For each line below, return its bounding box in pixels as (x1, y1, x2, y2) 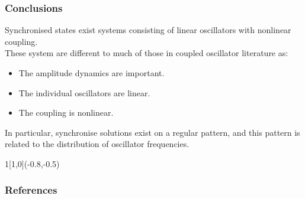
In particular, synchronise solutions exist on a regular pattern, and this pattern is (5, 126, 300, 138)
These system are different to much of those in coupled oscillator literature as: (5, 47, 288, 59)
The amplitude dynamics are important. (18, 67, 165, 79)
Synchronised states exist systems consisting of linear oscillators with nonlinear (5, 24, 291, 36)
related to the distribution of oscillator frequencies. (5, 138, 190, 150)
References (5, 182, 57, 197)
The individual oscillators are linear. (18, 86, 150, 99)
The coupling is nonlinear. (18, 106, 114, 119)
